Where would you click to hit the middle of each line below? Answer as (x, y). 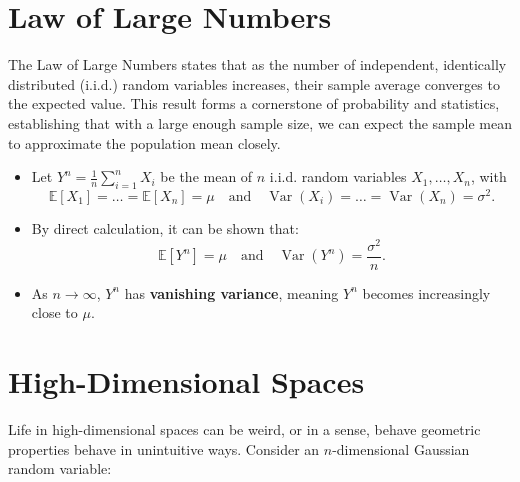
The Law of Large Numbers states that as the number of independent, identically (257, 64)
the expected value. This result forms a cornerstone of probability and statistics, (254, 103)
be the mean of (206, 176)
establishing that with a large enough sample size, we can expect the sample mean (260, 122)
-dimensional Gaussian (401, 448)
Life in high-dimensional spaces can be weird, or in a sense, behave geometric (244, 429)
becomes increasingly (426, 292)
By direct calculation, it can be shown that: (165, 227)
